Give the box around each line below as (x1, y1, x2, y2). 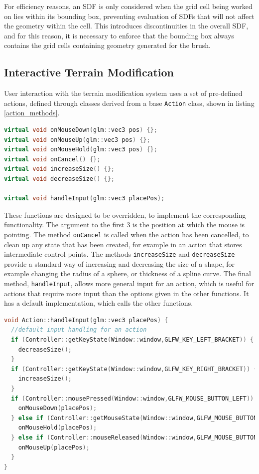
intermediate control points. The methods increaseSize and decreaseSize (4, 249, 235, 259)
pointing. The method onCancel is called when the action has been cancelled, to (4, 229, 249, 239)
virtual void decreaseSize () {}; (4, 175, 115, 182)
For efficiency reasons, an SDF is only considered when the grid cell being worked (4, 1, 253, 11)
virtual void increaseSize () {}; (4, 165, 115, 173)
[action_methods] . (4, 107, 60, 118)
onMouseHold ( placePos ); (18, 424, 97, 432)
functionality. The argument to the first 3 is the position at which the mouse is (4, 219, 245, 230)
